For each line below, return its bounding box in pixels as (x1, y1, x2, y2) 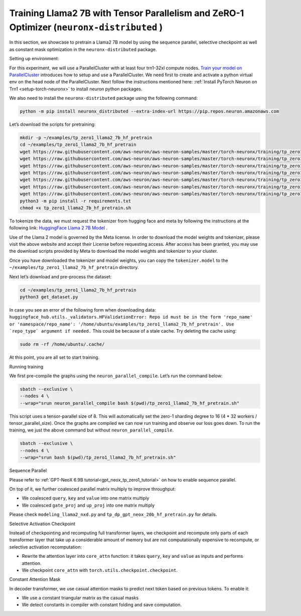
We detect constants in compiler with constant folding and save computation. (22, 602, 182, 608)
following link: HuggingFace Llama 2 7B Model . (9, 225, 108, 231)
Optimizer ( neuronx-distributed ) (9, 22, 163, 33)
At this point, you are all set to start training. (9, 354, 100, 361)
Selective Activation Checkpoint (9, 521, 75, 527)
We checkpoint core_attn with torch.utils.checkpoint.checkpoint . (22, 567, 178, 573)
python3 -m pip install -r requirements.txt (20, 198, 131, 204)
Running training (9, 364, 44, 370)
